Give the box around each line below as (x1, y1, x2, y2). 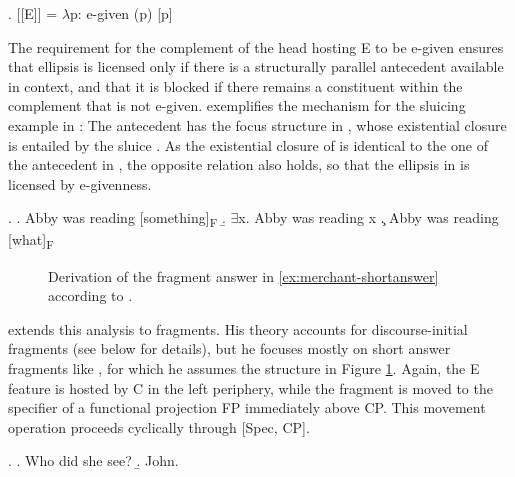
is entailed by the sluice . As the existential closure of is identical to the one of (8, 134, 488, 155)
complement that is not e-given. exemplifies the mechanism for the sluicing (8, 95, 466, 116)
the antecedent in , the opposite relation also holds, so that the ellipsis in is (8, 154, 470, 175)
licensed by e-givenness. (8, 173, 152, 194)
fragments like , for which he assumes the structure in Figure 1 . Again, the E (8, 357, 480, 378)
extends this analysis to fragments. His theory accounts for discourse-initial (8, 318, 468, 339)
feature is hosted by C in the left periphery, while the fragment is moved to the (8, 377, 493, 398)
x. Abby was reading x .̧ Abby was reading (238, 207, 499, 228)
